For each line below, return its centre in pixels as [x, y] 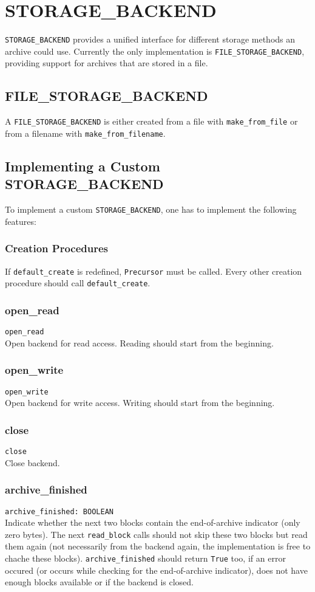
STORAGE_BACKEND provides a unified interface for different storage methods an [150, 39]
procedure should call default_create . [78, 283]
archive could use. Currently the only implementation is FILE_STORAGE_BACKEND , [155, 51]
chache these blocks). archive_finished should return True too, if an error [145, 558]
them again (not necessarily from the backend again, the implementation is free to [158, 546]
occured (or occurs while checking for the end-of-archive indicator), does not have [156, 570]
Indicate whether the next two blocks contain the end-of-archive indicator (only [153, 522]
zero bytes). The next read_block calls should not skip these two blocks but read [156, 534]
